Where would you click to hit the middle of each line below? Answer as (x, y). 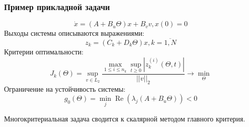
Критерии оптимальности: (44, 52)
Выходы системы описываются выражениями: (74, 33)
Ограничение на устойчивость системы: (65, 88)
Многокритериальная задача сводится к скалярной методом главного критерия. (125, 119)
